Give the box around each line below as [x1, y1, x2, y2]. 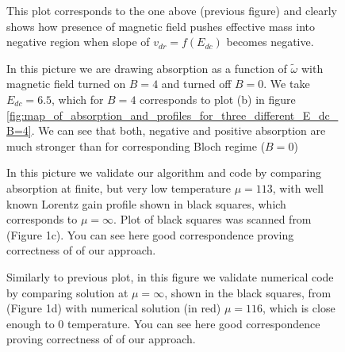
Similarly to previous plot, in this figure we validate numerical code [6, 268, 334, 285]
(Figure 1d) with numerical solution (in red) [6, 300, 221, 316]
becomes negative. [226, 33, 314, 50]
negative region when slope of [6, 33, 150, 50]
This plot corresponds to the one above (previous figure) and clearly [6, 2, 338, 18]
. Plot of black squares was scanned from [113, 211, 312, 228]
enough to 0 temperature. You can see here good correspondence [6, 315, 320, 331]
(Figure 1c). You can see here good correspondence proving [6, 226, 294, 243]
